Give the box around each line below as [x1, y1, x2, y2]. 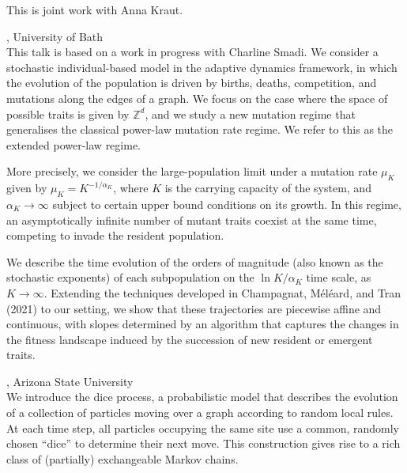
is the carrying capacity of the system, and [164, 180, 371, 196]
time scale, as [306, 269, 371, 286]
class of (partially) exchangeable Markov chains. [6, 450, 239, 467]
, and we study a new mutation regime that [145, 105, 356, 122]
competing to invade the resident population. [6, 227, 224, 244]
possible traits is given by [6, 105, 130, 122]
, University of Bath [6, 28, 104, 44]
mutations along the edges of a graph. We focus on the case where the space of [6, 89, 388, 106]
